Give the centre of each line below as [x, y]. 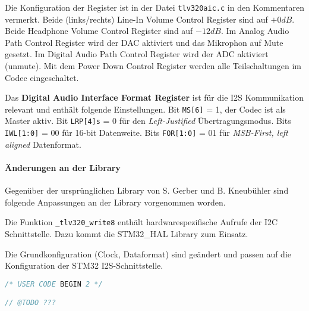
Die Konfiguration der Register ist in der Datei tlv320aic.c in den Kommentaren [154, 7]
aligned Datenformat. [43, 144]
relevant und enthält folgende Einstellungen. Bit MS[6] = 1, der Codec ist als [145, 109]
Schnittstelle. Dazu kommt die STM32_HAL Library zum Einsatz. [127, 234]
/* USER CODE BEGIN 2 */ [54, 284]
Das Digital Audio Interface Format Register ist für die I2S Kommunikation [154, 97]
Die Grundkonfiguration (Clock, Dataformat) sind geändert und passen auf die [148, 254]
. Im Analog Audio [255, 31]
